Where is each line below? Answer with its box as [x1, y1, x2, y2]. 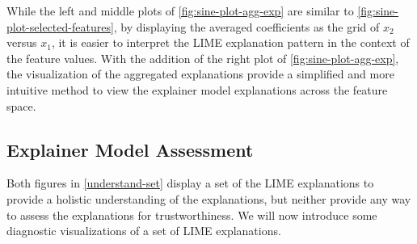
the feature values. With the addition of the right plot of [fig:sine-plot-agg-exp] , [6, 49, 399, 66]
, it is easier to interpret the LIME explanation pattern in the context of [51, 34, 410, 51]
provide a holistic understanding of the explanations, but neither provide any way [6, 190, 411, 207]
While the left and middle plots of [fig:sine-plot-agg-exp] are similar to [6, 2, 354, 19]
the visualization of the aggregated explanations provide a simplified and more [6, 65, 394, 82]
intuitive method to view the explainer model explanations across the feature [6, 81, 388, 98]
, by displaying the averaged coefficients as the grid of [113, 18, 380, 35]
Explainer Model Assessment [6, 137, 254, 162]
